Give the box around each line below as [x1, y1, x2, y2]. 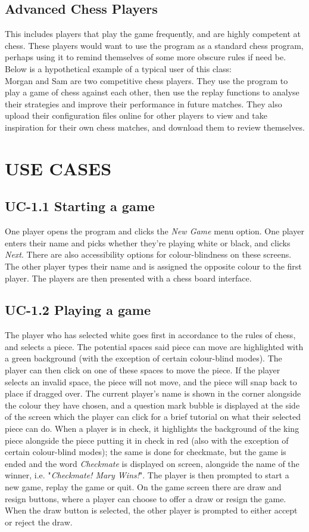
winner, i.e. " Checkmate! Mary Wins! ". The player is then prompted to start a [5, 469, 289, 481]
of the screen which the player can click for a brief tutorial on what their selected [5, 410, 301, 423]
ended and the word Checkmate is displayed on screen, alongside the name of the [5, 457, 299, 469]
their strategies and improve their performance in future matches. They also [5, 97, 282, 110]
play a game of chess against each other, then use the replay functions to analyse [5, 86, 299, 98]
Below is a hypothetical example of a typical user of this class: [5, 62, 232, 75]
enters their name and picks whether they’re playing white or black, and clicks [5, 236, 291, 249]
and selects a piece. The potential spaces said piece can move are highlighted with [5, 340, 304, 352]
